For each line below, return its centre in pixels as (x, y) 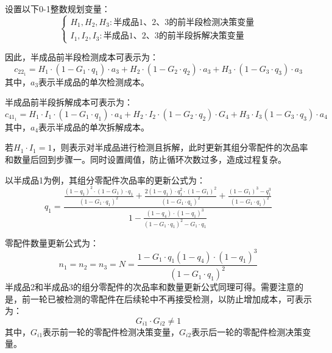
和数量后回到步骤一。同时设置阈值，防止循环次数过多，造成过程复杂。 (146, 159)
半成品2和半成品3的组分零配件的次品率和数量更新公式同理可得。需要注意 (150, 287)
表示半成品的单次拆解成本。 (94, 127)
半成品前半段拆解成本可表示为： (69, 102)
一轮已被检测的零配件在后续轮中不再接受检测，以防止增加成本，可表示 (171, 298)
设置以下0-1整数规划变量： (58, 9)
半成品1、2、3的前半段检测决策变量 (184, 22)
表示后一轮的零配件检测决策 (247, 331)
